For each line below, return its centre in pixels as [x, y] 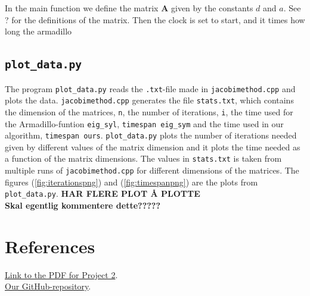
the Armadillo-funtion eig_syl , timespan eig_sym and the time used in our [144, 123]
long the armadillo [38, 31]
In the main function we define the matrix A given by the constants [129, 8]
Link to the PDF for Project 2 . [61, 274]
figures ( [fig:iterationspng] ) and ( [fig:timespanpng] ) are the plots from [131, 182]
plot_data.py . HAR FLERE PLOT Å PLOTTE [103, 193]
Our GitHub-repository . [48, 286]
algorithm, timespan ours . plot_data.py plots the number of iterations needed [151, 135]
